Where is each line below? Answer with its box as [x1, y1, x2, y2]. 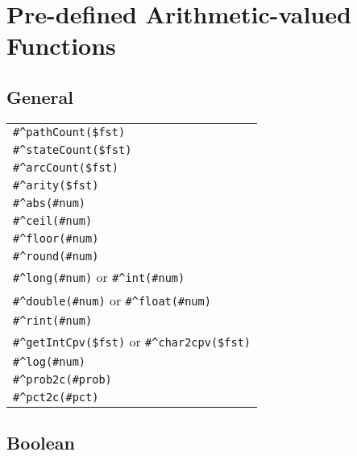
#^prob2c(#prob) [13, 372, 112, 386]
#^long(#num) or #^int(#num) [13, 267, 185, 286]
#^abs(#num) [13, 196, 86, 209]
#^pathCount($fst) [13, 125, 126, 139]
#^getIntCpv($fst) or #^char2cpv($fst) [13, 331, 251, 350]
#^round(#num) [13, 249, 99, 263]
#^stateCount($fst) [13, 143, 132, 156]
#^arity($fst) [13, 178, 99, 192]
